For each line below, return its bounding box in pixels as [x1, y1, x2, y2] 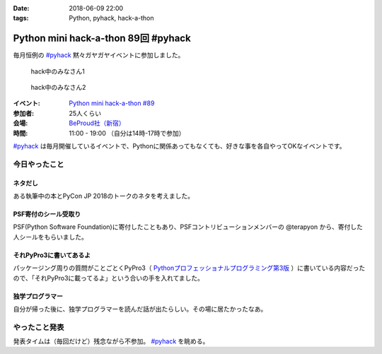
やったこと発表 [13, 322, 64, 332]
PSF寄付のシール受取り [13, 209, 81, 218]
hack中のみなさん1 [30, 67, 85, 76]
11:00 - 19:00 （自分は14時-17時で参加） [69, 129, 185, 137]
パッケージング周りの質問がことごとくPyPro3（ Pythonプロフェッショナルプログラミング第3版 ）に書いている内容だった [13, 264, 366, 272]
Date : [13, 4, 30, 12]
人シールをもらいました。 [13, 232, 88, 241]
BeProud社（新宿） [69, 119, 125, 127]
